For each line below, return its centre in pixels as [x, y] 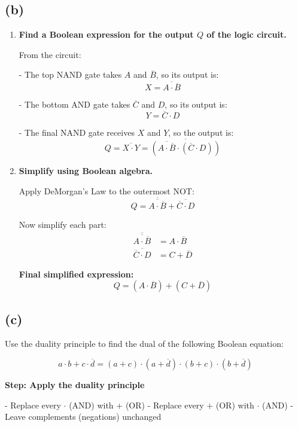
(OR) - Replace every [165, 405]
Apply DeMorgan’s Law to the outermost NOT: [107, 190]
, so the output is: [201, 132]
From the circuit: [50, 54]
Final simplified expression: [76, 274]
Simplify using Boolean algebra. [86, 171]
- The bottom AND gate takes [74, 104]
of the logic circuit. [247, 34]
